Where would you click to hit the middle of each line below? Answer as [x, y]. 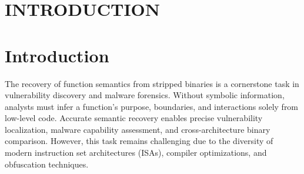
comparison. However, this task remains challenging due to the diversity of [139, 141]
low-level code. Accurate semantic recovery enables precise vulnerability [134, 118]
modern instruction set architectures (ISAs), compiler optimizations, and [136, 153]
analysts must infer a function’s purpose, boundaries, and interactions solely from [152, 106]
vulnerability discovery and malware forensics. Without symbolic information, [145, 95]
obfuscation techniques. [47, 164]
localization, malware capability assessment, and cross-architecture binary [138, 129]
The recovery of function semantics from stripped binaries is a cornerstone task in [152, 83]
